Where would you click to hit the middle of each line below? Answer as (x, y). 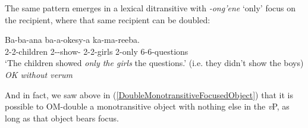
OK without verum (39, 74)
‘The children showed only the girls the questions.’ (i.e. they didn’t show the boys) (154, 63)
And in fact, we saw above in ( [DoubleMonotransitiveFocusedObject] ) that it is (149, 94)
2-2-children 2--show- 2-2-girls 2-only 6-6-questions (97, 51)
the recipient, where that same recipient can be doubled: (108, 19)
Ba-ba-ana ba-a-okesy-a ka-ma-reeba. (72, 40)
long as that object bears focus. (62, 118)
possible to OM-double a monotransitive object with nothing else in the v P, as (147, 106)
